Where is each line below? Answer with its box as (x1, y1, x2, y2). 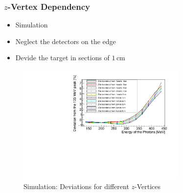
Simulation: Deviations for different (23, 181, 129, 192)
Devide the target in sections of (15, 52, 110, 63)
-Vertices (135, 181, 161, 192)
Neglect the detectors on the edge (15, 36, 116, 46)
